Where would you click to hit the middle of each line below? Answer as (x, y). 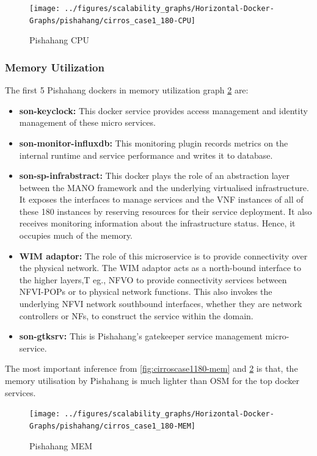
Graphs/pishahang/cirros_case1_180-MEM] (113, 426)
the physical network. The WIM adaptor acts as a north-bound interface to (160, 268)
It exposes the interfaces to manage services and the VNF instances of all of (161, 199)
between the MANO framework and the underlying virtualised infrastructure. (164, 187)
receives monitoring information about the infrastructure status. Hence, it (157, 223)
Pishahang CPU (60, 40)
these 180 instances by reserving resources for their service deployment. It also (166, 211)
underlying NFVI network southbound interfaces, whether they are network (161, 304)
